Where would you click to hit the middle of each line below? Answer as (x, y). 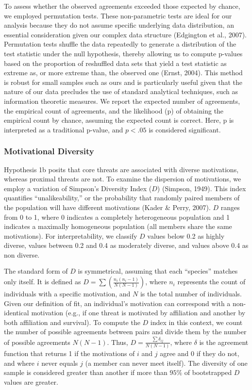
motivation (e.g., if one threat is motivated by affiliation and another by (138, 313)
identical (17, 313)
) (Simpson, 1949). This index (202, 188)
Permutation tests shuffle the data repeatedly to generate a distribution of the (120, 44)
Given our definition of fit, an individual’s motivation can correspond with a (117, 303)
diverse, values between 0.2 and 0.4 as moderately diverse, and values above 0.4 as (126, 245)
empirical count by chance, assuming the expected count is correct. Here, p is (119, 120)
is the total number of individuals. (191, 294)
